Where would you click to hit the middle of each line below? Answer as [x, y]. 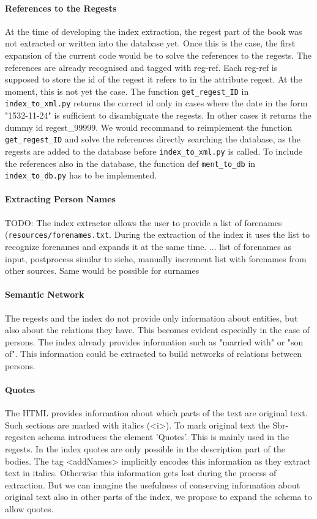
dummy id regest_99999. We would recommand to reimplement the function [149, 127]
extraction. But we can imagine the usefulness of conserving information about [153, 484]
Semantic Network [45, 294]
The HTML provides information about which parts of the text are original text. [156, 413]
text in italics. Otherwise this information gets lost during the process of [141, 473]
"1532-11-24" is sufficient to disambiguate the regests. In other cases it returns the [158, 115]
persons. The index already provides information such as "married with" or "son [154, 341]
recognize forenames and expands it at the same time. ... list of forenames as [148, 246]
